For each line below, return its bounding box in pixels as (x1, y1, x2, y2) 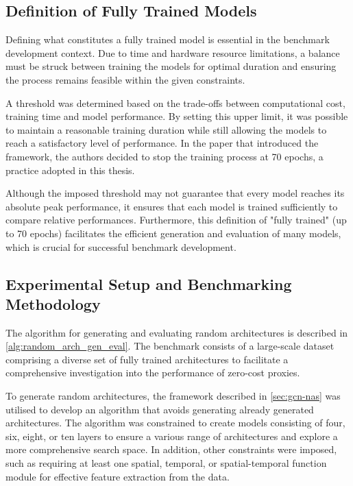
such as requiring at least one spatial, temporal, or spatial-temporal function (5, 456, 327, 470)
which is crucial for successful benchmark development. (5, 239, 236, 254)
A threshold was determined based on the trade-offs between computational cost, (5, 95, 345, 110)
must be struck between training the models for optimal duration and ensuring (5, 59, 337, 73)
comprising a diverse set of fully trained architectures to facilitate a (5, 352, 289, 366)
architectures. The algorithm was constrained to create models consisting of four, (5, 415, 345, 430)
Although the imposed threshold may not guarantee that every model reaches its (5, 186, 345, 200)
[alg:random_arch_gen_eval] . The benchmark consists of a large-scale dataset (5, 339, 334, 353)
